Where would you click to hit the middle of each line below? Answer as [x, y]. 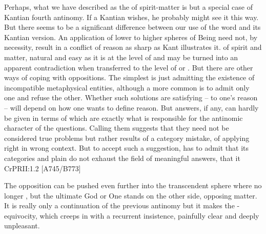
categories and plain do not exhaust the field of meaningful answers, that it [122, 158]
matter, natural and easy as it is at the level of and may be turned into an [121, 57]
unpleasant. [22, 226]
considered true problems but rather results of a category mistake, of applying [127, 138]
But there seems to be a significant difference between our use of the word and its [132, 27]
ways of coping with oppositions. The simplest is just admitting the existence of [129, 77]
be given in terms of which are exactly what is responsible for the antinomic [124, 118]
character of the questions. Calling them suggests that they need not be [117, 128]
